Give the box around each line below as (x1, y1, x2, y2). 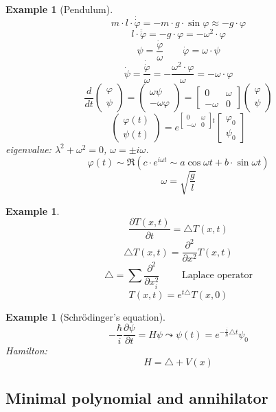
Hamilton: (5, 343, 47, 358)
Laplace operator (181, 271, 253, 281)
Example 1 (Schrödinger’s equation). (5, 309, 165, 323)
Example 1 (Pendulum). (5, 2, 113, 16)
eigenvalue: (5, 141, 51, 156)
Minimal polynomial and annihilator (5, 387, 268, 409)
